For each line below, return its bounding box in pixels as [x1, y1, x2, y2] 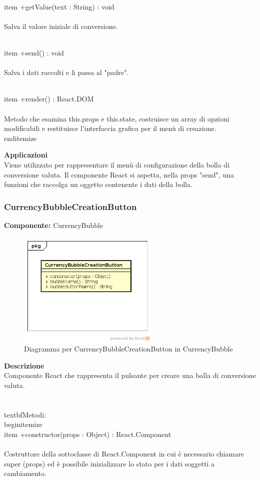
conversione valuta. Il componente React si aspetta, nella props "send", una [4, 169, 234, 179]
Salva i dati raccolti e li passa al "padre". [4, 67, 129, 77]
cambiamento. [4, 468, 46, 478]
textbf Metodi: [4, 409, 46, 419]
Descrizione [4, 360, 44, 370]
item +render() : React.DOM [4, 93, 94, 104]
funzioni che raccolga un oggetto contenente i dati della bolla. [4, 179, 192, 189]
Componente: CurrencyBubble [4, 219, 103, 230]
